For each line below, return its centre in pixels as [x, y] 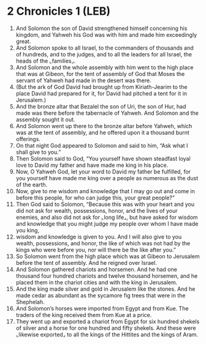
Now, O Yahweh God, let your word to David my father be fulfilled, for [103, 171]
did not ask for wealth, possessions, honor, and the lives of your [97, 210]
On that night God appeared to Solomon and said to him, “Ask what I [102, 145]
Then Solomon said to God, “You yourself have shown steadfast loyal [103, 158]
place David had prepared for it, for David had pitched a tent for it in [101, 93]
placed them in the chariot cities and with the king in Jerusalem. [97, 282]
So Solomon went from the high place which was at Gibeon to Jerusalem [108, 256]
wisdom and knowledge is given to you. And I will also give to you [99, 237]
